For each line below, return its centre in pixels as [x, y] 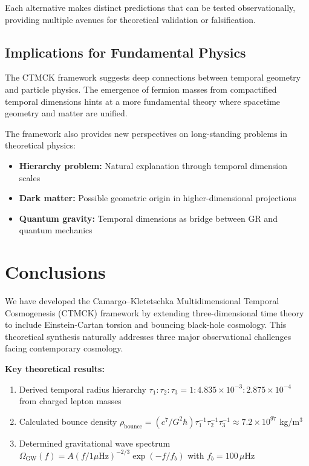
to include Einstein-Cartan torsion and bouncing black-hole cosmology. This [146, 325]
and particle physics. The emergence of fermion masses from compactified [141, 89]
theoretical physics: [40, 145]
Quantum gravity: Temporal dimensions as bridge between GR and [148, 218]
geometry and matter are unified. [66, 113]
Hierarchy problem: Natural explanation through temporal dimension [153, 165]
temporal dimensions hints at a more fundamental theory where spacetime [143, 101]
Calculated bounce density [68, 421]
